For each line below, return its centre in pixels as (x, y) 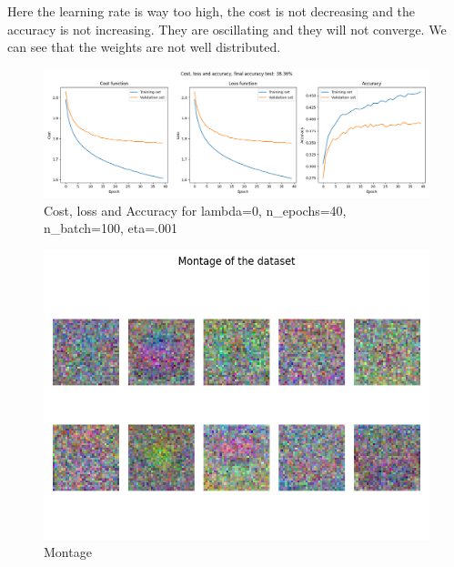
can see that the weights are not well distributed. (144, 47)
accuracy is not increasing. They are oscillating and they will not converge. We (227, 29)
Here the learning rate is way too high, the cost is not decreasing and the (212, 11)
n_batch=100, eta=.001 (111, 228)
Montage (68, 552)
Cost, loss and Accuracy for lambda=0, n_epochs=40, (195, 210)
